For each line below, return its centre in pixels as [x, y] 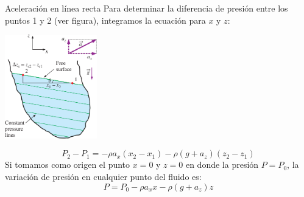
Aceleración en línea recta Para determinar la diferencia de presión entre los [147, 8]
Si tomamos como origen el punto [68, 164]
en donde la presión [222, 164]
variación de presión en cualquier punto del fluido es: [103, 176]
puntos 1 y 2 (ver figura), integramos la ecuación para [105, 20]
